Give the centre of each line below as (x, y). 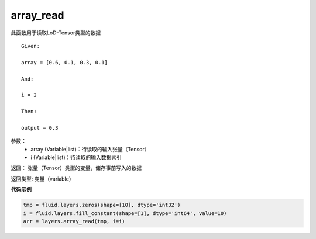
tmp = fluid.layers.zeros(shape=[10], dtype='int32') (102, 205)
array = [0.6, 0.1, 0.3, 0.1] (65, 62)
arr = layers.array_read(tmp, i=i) (74, 221)
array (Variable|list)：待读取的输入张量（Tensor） (90, 149)
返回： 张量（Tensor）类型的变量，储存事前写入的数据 (76, 168)
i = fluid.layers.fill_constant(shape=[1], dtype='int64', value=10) (125, 213)
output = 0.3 (40, 128)
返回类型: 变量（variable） (42, 179)
